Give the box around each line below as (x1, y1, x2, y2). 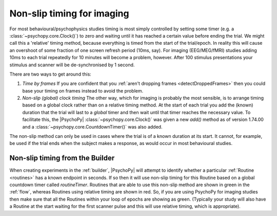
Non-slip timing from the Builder (9, 154, 115, 163)
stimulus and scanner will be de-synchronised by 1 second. (9, 62, 135, 68)
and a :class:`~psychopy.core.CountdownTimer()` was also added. (22, 123, 163, 130)
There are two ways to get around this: (9, 71, 92, 77)
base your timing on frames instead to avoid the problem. (22, 87, 144, 94)
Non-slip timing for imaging (9, 8, 129, 19)
